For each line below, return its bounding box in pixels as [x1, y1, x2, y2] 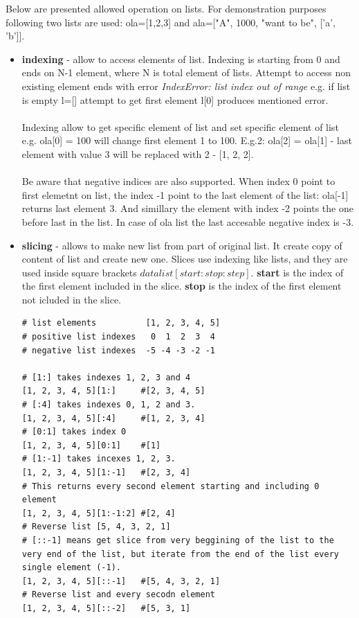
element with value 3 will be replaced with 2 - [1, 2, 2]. [21, 146, 254, 161]
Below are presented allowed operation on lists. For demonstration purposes [6, 1, 326, 15]
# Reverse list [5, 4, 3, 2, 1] [21, 522, 171, 532]
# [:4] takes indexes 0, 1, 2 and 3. [21, 400, 196, 410]
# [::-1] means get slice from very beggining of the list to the [21, 535, 334, 545]
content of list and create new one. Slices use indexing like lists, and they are [21, 251, 348, 266]
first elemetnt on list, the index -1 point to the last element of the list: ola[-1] [21, 187, 349, 202]
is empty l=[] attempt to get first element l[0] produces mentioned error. [21, 92, 329, 107]
